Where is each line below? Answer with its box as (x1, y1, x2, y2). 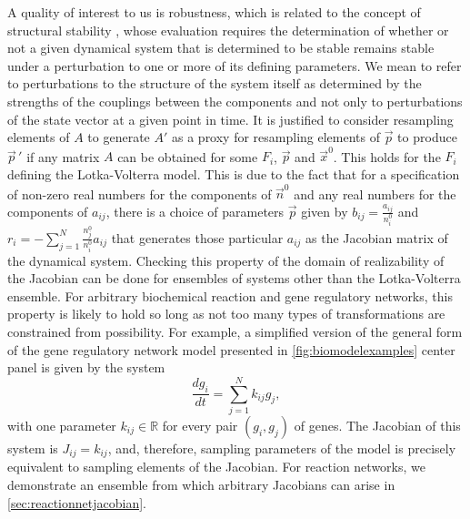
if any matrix (26, 147, 100, 166)
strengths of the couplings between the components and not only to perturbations (7, 91, 463, 110)
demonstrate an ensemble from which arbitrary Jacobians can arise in (7, 474, 395, 494)
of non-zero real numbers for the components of (7, 184, 272, 203)
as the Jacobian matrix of (305, 228, 448, 247)
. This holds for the (333, 147, 441, 166)
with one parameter (7, 415, 116, 434)
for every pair (162, 415, 238, 434)
